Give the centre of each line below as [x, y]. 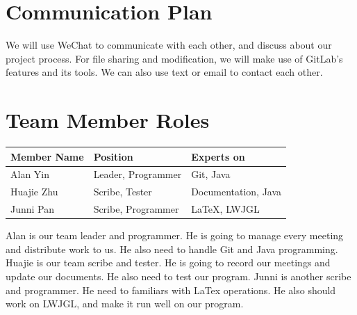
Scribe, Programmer [136, 209]
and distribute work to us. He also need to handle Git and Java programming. [172, 249]
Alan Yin [30, 174]
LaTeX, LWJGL [225, 209]
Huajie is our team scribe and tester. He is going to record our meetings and [168, 262]
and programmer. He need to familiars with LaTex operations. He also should [171, 290]
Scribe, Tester [123, 192]
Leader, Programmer [138, 174]
